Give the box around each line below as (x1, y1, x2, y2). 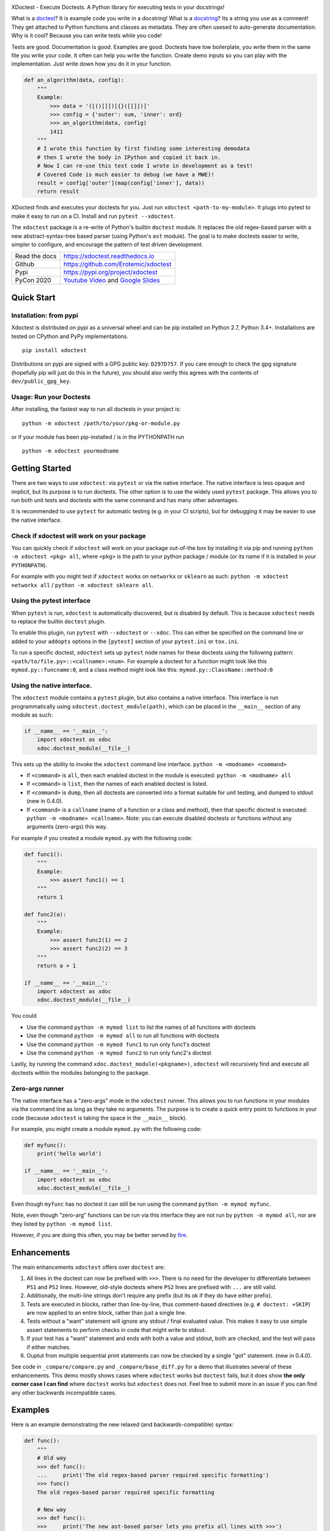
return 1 (37, 893, 64, 900)
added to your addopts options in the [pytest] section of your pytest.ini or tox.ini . (11, 638, 240, 645)
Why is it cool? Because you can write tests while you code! (11, 32, 162, 39)
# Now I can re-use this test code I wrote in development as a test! (37, 162, 254, 170)
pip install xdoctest (22, 347, 87, 353)
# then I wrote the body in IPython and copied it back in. (37, 154, 221, 160)
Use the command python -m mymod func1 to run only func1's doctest (26, 1040, 210, 1048)
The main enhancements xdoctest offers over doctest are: (11, 1263, 165, 1271)
